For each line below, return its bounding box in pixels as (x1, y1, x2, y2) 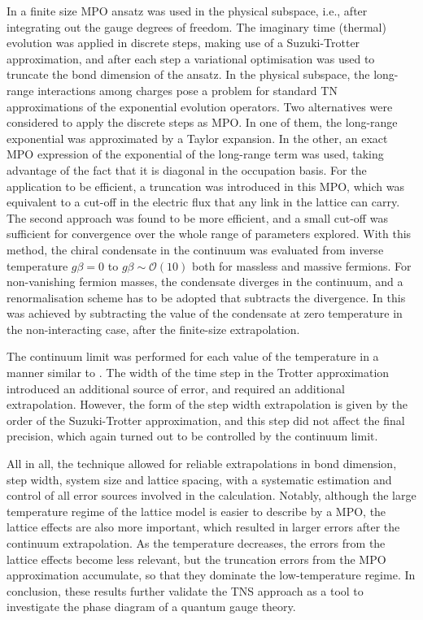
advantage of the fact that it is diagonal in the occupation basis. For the (7, 161, 367, 178)
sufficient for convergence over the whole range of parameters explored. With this (7, 225, 412, 242)
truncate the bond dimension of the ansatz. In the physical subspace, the (7, 66, 370, 83)
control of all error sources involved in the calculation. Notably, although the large (7, 487, 416, 504)
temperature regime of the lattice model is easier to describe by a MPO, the (7, 502, 386, 519)
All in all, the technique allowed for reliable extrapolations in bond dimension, (7, 455, 397, 472)
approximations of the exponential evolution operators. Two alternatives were (7, 98, 393, 115)
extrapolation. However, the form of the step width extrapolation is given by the (7, 396, 408, 413)
